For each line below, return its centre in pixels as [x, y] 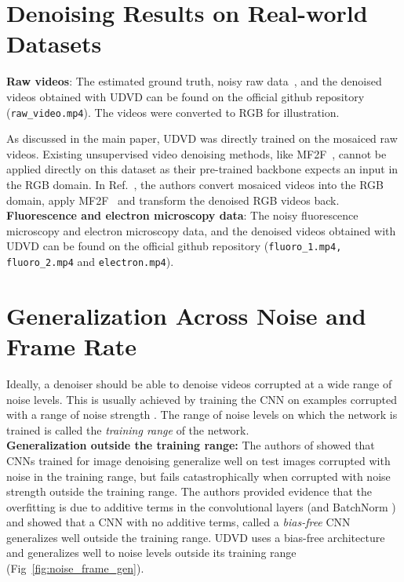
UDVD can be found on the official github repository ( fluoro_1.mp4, [174, 246]
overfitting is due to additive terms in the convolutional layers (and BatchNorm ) [201, 506]
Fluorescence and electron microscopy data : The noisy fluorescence [182, 215]
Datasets [54, 44]
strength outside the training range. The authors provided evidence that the [189, 491]
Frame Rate [71, 346]
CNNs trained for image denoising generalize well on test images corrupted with [198, 460]
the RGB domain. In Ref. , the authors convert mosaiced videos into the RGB [195, 184]
